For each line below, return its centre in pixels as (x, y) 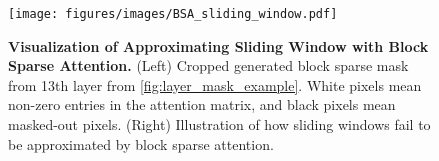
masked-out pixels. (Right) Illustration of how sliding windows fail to (219, 124)
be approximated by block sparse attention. (141, 143)
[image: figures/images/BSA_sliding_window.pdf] (173, 14)
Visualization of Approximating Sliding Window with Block (218, 45)
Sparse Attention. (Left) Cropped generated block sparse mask (208, 65)
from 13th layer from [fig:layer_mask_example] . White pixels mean (215, 84)
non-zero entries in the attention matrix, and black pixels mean (202, 104)
